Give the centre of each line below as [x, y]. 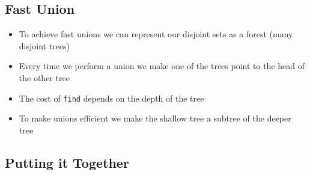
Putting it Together [67, 162]
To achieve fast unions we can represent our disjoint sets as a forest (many [156, 34]
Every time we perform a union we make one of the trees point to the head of [162, 66]
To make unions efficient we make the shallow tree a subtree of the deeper [155, 118]
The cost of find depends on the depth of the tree [111, 98]
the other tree [44, 77]
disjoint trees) [44, 45]
